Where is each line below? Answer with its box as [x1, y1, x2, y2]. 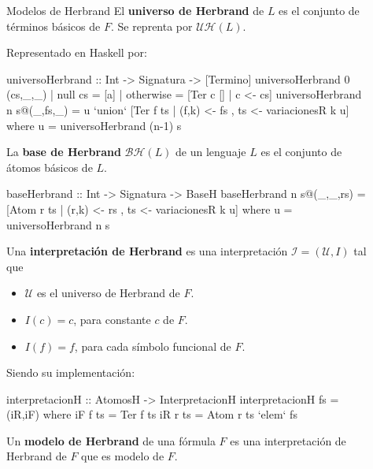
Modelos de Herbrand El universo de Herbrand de [6, 2, 264, 18]
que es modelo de [81, 448, 164, 464]
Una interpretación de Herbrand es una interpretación [6, 243, 288, 259]
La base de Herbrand [6, 143, 121, 160]
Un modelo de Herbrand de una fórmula [6, 432, 216, 449]
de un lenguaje [175, 143, 246, 160]
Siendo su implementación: [6, 364, 135, 381]
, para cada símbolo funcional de [74, 337, 231, 354]
